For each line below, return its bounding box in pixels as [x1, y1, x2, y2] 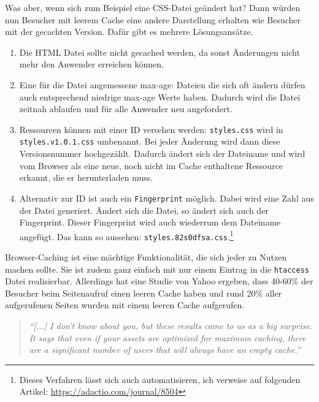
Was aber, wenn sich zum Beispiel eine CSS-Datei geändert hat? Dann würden [5, 1, 301, 13]
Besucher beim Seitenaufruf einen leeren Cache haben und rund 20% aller [5, 286, 282, 299]
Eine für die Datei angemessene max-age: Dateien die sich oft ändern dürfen [19, 78, 306, 91]
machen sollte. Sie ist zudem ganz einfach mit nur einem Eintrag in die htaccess [5, 262, 309, 275]
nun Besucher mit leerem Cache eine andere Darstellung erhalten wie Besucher [5, 13, 301, 26]
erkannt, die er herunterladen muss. [19, 171, 153, 184]
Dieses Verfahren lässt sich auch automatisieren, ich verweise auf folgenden [19, 373, 301, 385]
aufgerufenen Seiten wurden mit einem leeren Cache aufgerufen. [5, 298, 245, 311]
